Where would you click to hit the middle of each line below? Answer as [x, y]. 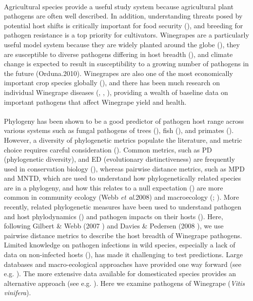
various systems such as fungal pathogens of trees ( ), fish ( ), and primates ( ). [119, 130]
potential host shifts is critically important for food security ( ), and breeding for [124, 25]
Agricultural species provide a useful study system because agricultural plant [119, 6]
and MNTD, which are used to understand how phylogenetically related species [123, 178]
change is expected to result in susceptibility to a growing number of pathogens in [126, 64]
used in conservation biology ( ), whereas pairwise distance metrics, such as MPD [124, 168]
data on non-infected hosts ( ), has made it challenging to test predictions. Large [123, 254]
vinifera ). [18, 292]
